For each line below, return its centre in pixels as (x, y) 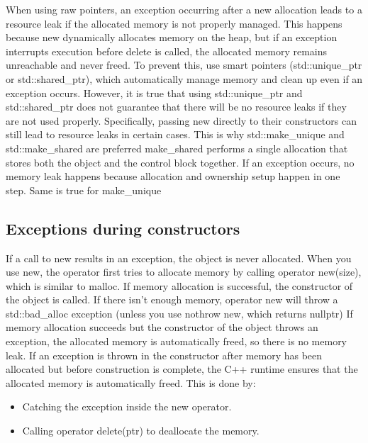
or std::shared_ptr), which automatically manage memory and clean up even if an (184, 78)
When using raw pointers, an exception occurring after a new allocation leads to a (184, 9)
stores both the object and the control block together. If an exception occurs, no (180, 162)
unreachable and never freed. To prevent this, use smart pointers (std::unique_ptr (184, 65)
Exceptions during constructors (123, 228)
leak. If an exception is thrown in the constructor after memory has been (164, 355)
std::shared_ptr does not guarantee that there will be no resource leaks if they (176, 107)
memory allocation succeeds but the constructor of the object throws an (162, 327)
